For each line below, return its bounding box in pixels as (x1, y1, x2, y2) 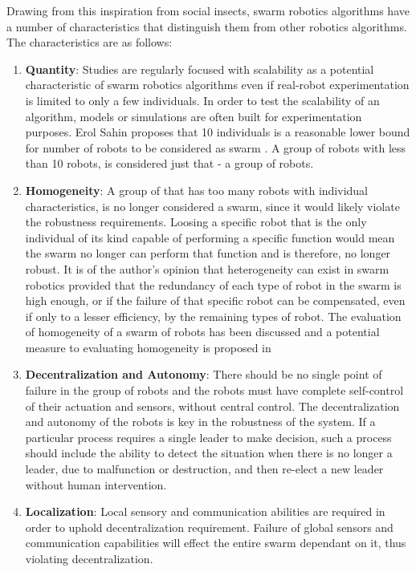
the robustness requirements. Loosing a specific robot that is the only (25, 213, 367, 230)
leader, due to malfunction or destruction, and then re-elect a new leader (25, 460, 384, 477)
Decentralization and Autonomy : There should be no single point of (25, 366, 382, 383)
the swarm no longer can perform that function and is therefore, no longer (25, 245, 391, 262)
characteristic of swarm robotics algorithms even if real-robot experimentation (25, 76, 410, 93)
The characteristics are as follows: (6, 34, 173, 51)
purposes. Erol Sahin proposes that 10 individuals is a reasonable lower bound (25, 124, 410, 140)
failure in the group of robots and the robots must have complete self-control (25, 382, 404, 399)
